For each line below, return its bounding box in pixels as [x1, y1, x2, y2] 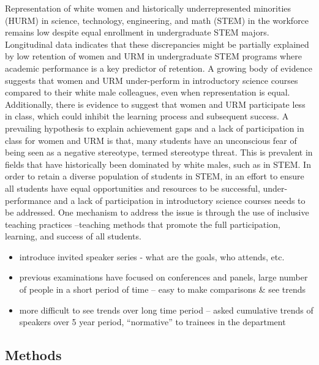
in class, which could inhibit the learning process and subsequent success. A [5, 110, 289, 122]
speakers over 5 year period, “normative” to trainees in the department [19, 315, 286, 328]
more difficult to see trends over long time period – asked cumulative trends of [19, 303, 313, 316]
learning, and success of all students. [5, 230, 141, 243]
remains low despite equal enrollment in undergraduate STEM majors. [5, 26, 269, 39]
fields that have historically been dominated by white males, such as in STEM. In [5, 157, 311, 170]
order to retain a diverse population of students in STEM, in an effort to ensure [5, 170, 304, 182]
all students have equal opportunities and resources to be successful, [5, 181, 260, 194]
